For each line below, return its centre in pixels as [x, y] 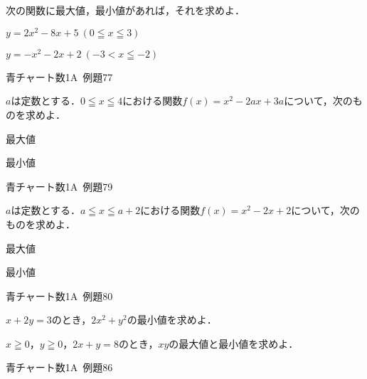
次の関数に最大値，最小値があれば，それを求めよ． [125, 10]
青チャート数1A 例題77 [59, 76]
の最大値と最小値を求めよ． [234, 343]
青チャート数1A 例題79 [59, 186]
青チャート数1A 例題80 [59, 295]
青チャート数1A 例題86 [59, 367]
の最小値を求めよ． [172, 320]
